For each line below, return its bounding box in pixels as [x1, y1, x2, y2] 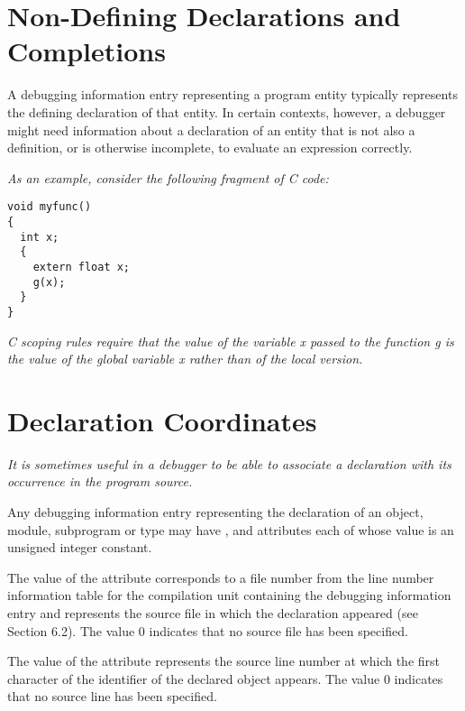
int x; [20, 230, 59, 244]
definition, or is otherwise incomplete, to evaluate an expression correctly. [7, 138, 413, 157]
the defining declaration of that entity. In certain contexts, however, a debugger [7, 102, 446, 121]
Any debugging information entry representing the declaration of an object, [7, 503, 424, 522]
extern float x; [32, 260, 131, 273]
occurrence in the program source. [7, 472, 193, 491]
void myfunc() [7, 200, 92, 214]
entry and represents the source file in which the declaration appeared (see [7, 604, 418, 622]
